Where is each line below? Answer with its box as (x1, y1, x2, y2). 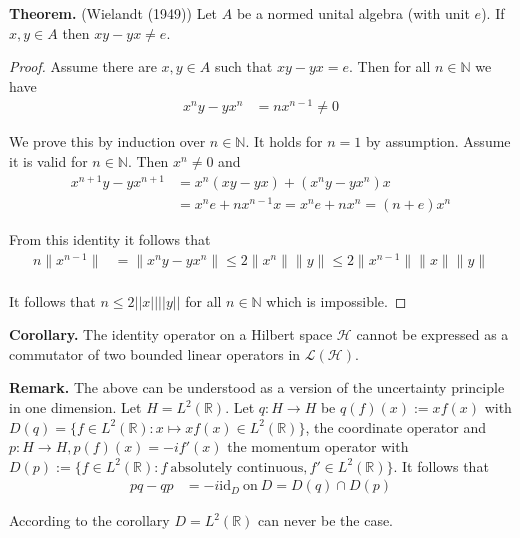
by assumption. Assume (365, 131, 511, 152)
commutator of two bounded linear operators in (9, 343, 301, 364)
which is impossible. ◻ (266, 290, 407, 311)
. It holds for (245, 131, 323, 152)
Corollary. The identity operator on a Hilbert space (9, 324, 333, 345)
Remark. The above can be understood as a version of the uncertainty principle (9, 377, 505, 398)
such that (214, 56, 273, 77)
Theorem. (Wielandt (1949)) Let (9, 3, 218, 23)
